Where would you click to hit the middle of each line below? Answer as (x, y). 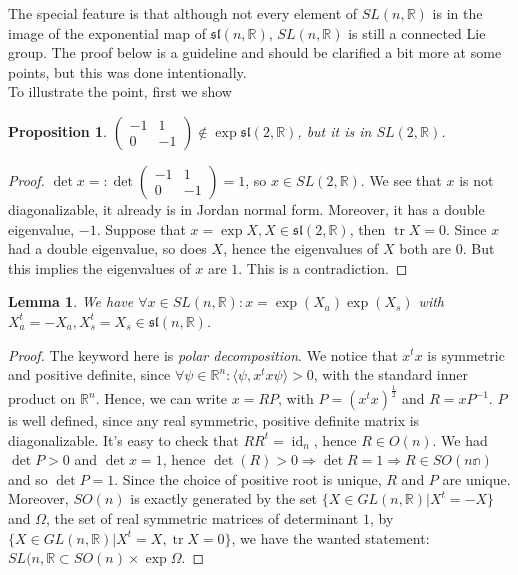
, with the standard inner (390, 374)
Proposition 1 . (57, 130)
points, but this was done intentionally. (127, 71)
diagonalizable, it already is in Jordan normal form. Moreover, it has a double (246, 208)
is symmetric (466, 354)
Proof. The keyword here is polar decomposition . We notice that (203, 354)
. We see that (401, 179)
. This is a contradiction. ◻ (323, 267)
